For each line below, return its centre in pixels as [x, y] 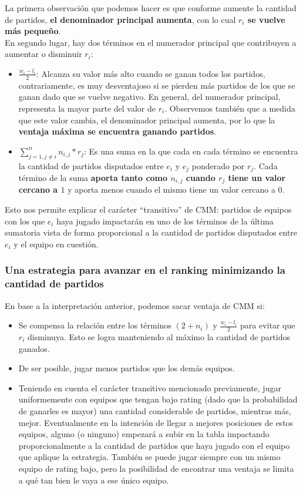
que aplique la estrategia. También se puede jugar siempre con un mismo [149, 457]
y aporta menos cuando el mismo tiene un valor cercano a [171, 189]
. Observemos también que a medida [230, 108]
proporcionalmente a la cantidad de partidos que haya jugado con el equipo [154, 445]
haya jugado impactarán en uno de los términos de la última [165, 221]
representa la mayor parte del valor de [87, 108]
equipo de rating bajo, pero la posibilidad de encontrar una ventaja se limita [156, 468]
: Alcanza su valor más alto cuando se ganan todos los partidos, [151, 73]
